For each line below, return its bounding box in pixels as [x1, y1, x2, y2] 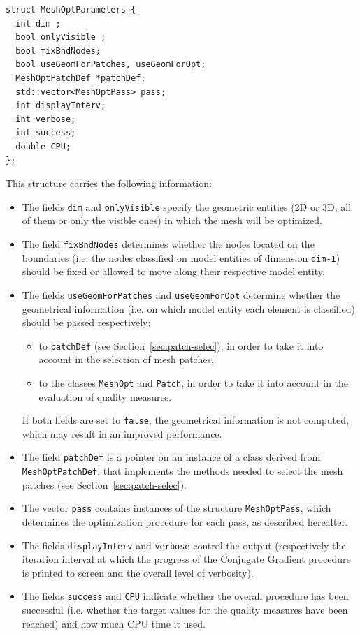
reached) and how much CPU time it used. [22, 616, 206, 630]
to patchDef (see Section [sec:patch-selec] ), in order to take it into [38, 338, 324, 353]
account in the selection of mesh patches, [38, 352, 214, 367]
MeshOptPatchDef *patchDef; [15, 73, 146, 83]
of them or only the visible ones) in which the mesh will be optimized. [22, 213, 322, 228]
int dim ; [15, 18, 61, 29]
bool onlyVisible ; [15, 32, 106, 43]
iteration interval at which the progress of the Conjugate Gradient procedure [22, 552, 351, 566]
